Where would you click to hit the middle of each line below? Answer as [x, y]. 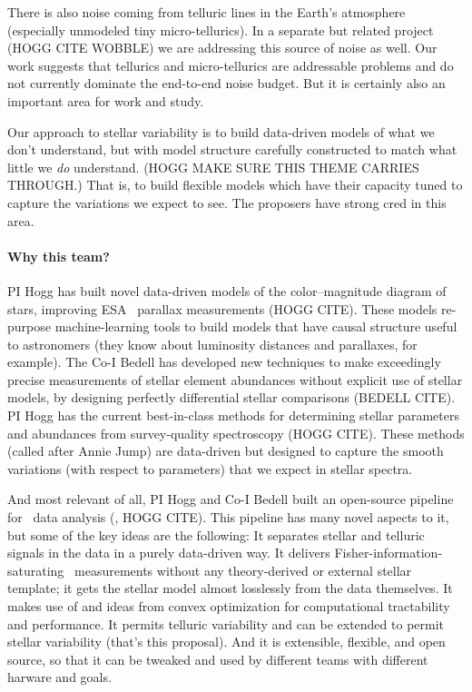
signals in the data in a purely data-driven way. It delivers [169, 553]
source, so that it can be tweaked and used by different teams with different [218, 659]
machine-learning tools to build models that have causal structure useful [256, 326]
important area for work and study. [106, 100]
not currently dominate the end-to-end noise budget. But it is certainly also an [226, 83]
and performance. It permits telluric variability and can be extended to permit [226, 623]
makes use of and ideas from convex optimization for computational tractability [229, 606]
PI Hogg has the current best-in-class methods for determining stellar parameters [233, 415]
